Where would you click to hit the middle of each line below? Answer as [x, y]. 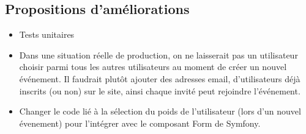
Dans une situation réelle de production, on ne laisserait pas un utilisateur [159, 55]
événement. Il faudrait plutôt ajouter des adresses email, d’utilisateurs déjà [160, 78]
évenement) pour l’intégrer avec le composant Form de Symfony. [140, 123]
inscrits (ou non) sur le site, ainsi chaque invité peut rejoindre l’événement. [160, 90]
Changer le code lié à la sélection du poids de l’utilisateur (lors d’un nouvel [160, 111]
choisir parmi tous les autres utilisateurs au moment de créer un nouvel [153, 67]
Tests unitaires [47, 34]
